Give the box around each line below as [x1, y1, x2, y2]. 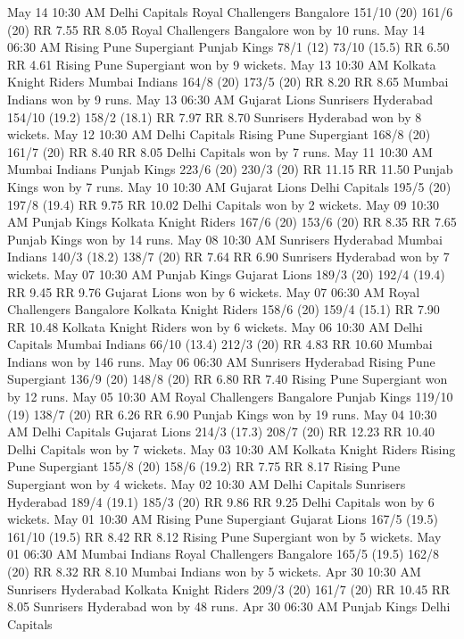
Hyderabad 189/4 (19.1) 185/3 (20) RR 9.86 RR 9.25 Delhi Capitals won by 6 [7, 492, 435, 510]
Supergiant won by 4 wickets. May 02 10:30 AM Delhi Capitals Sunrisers [7, 475, 406, 494]
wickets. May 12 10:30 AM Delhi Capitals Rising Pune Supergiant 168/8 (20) [7, 125, 431, 144]
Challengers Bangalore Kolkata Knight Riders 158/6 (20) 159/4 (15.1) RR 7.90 [7, 300, 440, 319]
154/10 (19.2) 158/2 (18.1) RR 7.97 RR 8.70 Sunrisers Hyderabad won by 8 [7, 107, 422, 126]
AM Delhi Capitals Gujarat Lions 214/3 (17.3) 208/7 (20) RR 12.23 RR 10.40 [7, 422, 435, 441]
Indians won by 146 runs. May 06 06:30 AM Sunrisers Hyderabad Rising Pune [7, 352, 435, 370]
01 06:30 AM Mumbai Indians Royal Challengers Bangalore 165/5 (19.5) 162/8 [7, 544, 440, 563]
